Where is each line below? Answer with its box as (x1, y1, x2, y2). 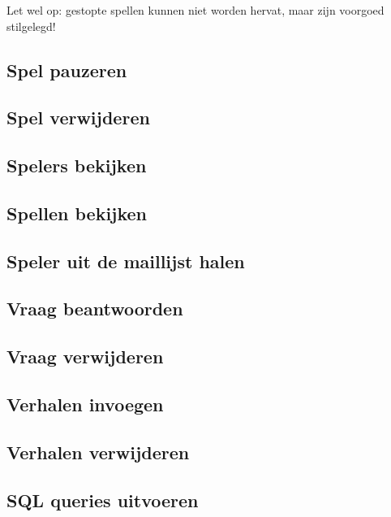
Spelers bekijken (6, 153, 147, 178)
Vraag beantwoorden (6, 296, 183, 321)
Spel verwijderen (6, 105, 150, 130)
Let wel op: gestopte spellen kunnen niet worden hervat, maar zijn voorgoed (6, 2, 385, 18)
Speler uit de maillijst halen (6, 248, 245, 273)
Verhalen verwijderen (6, 439, 190, 464)
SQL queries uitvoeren (6, 487, 199, 512)
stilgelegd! (6, 17, 56, 34)
